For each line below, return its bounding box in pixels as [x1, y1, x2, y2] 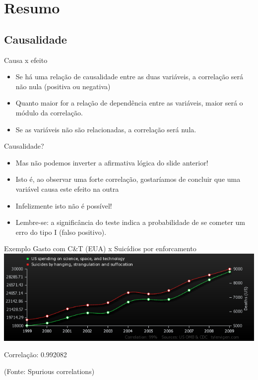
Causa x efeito [4, 54, 48, 65]
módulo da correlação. [15, 107, 83, 117]
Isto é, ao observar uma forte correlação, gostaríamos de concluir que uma [15, 174, 241, 184]
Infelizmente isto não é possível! [15, 200, 112, 211]
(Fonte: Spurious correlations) [4, 366, 95, 376]
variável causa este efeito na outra [15, 183, 119, 194]
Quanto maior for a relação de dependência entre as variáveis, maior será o [15, 98, 243, 108]
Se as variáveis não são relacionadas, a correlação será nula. [15, 124, 196, 134]
